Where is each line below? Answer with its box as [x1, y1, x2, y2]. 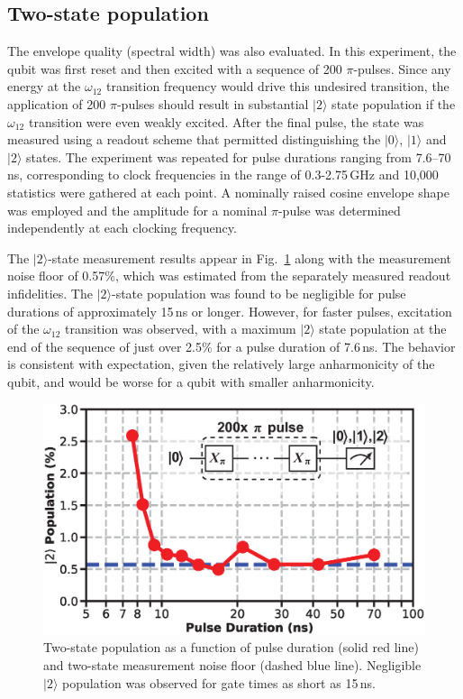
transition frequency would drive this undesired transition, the [105, 77, 449, 96]
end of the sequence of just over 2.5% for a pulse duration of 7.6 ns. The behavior [7, 336, 456, 355]
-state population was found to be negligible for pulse [112, 283, 406, 302]
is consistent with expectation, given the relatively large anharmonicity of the [7, 354, 435, 373]
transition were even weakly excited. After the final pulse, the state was [28, 112, 424, 131]
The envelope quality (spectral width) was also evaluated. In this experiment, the [7, 41, 457, 60]
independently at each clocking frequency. [7, 218, 237, 237]
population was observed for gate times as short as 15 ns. [62, 673, 376, 692]
